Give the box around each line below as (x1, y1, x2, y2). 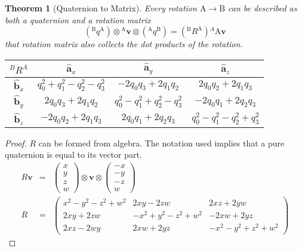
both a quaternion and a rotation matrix (5, 13, 151, 26)
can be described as (228, 2, 297, 14)
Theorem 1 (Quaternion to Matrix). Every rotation (5, 2, 197, 14)
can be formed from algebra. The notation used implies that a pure (38, 136, 285, 149)
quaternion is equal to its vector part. (5, 148, 142, 161)
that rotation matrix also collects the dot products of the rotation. (5, 38, 243, 50)
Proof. (5, 136, 27, 149)
